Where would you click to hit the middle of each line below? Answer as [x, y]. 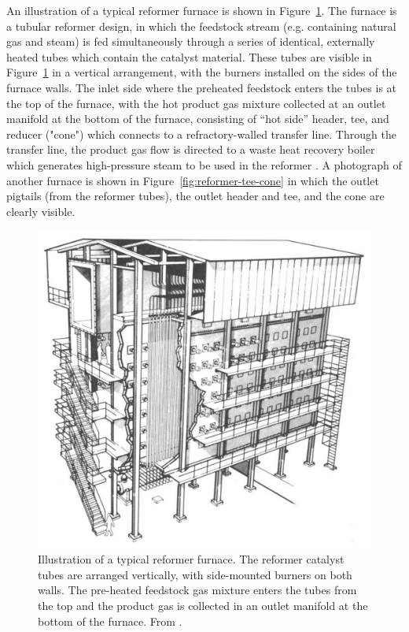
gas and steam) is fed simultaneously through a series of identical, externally [191, 41]
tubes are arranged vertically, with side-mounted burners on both [195, 574]
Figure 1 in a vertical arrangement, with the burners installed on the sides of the [202, 72]
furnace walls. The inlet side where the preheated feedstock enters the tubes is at [202, 87]
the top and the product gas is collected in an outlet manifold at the [203, 605]
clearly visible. [41, 211]
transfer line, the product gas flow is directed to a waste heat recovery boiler [191, 149]
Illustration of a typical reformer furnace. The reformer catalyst [191, 559]
